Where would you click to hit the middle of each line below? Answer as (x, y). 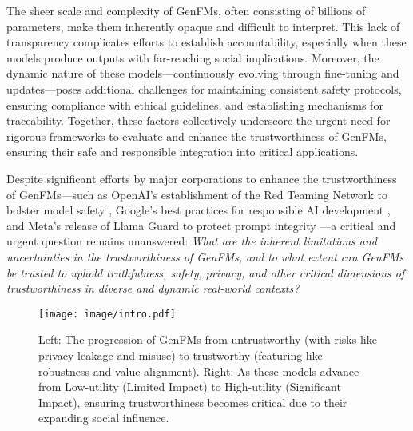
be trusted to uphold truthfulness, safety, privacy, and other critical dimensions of (206, 272)
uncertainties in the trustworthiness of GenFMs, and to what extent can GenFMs (205, 256)
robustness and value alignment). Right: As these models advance (199, 371)
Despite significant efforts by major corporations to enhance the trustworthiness (202, 178)
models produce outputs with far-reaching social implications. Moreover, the (193, 57)
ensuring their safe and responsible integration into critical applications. (183, 152)
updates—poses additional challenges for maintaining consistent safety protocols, (204, 88)
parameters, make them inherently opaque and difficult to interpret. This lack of (203, 26)
